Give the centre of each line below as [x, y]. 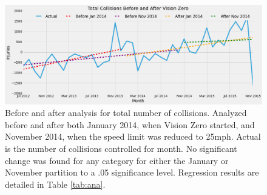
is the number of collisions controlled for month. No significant [121, 148]
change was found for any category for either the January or [117, 160]
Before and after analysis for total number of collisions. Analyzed [126, 113]
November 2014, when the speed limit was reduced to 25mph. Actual [133, 136]
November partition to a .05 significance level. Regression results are [132, 172]
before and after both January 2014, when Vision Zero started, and [130, 124]
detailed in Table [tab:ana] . [55, 184]
